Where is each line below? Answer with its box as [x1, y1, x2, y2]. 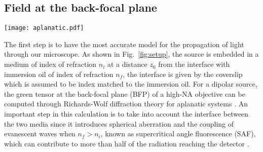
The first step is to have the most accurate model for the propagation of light [4, 39, 244, 49]
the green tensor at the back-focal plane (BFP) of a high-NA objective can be [4, 88, 245, 99]
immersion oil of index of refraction [4, 68, 114, 79]
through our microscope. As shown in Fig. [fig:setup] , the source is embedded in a [4, 49, 259, 59]
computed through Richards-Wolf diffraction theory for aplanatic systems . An [4, 98, 248, 109]
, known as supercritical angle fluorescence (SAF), [100, 128, 256, 139]
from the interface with [158, 59, 230, 69]
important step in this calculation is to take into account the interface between [4, 108, 249, 119]
